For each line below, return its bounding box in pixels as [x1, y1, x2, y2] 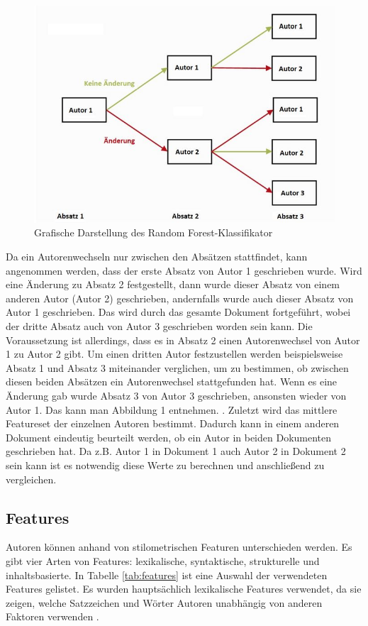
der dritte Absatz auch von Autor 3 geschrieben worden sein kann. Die [6, 319, 313, 334]
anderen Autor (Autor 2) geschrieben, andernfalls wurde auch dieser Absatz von [6, 290, 354, 305]
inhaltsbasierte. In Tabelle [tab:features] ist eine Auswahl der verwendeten [6, 567, 328, 582]
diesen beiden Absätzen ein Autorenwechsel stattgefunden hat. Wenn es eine [6, 374, 338, 389]
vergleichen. [6, 471, 57, 486]
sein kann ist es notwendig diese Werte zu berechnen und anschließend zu [6, 457, 325, 472]
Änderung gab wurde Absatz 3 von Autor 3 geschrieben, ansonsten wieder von [6, 388, 347, 402]
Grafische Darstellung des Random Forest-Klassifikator [34, 225, 273, 240]
